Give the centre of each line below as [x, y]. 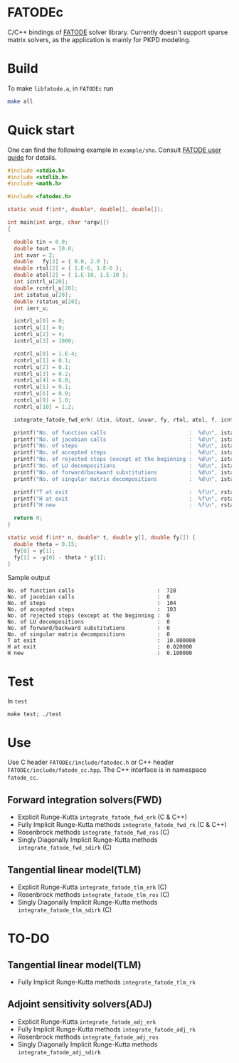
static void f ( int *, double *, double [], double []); [85, 210]
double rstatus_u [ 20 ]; [47, 301]
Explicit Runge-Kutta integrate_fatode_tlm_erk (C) [92, 887]
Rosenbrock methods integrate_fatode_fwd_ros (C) [94, 833]
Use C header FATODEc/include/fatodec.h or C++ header [91, 762]
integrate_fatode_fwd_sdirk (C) [65, 848]
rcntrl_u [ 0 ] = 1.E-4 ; [46, 354]
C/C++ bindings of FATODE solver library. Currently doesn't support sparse [118, 32]
